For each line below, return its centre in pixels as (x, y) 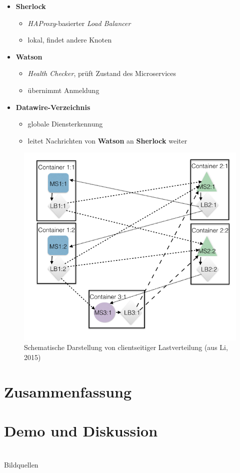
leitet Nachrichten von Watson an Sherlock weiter (107, 140)
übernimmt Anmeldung (63, 90)
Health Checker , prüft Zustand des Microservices (102, 73)
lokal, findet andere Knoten (70, 40)
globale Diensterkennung (65, 124)
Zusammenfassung (68, 391)
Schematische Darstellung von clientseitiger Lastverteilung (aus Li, (126, 347)
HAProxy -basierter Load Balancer (79, 23)
